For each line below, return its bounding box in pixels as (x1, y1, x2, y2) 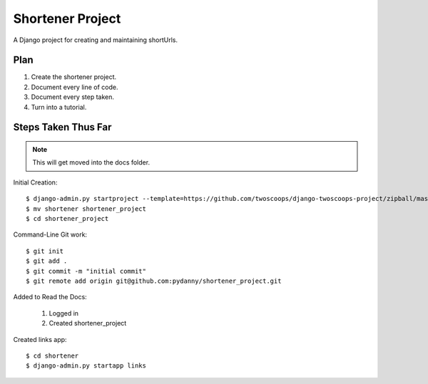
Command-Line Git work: (13, 230, 88, 239)
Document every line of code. (31, 83, 118, 91)
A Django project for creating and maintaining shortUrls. (13, 36, 178, 44)
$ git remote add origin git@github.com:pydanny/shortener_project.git (26, 276, 282, 285)
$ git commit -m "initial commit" (26, 267, 146, 275)
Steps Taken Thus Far (13, 121, 112, 133)
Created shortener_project (49, 319, 127, 328)
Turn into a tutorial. (31, 103, 87, 111)
